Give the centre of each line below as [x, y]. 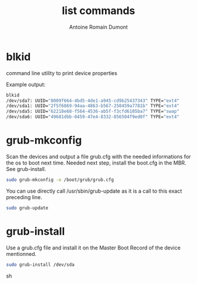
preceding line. [24, 197]
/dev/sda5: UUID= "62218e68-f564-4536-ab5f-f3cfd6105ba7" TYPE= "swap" [93, 112]
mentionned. [21, 254]
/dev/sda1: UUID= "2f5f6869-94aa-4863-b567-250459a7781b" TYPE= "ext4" [93, 106]
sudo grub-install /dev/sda [40, 265]
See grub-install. [26, 169]
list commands [98, 11]
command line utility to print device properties [62, 73]
